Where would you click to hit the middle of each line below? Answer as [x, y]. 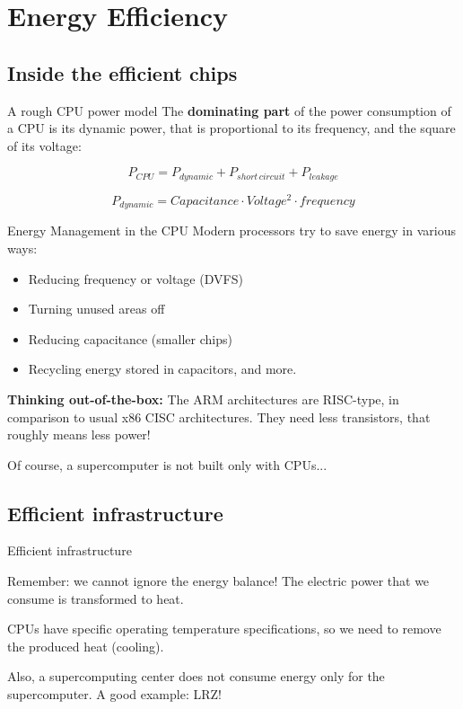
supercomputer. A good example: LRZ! [114, 694]
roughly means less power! [79, 434]
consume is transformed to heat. [96, 598]
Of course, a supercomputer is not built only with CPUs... [167, 464]
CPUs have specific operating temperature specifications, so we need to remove [224, 629]
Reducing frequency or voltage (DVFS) [135, 278]
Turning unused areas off [96, 309]
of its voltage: [44, 145]
